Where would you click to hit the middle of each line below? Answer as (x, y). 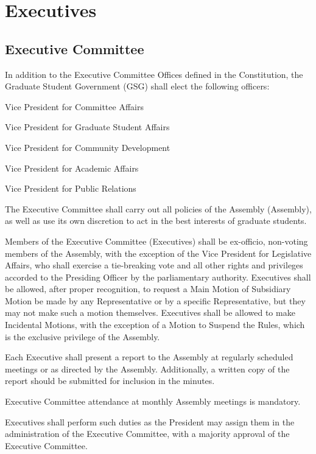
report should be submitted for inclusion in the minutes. (110, 381)
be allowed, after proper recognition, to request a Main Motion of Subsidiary (148, 289)
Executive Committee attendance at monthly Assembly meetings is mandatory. (153, 401)
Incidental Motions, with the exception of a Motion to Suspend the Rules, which (155, 325)
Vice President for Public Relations (71, 188)
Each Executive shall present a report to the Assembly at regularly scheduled (149, 357)
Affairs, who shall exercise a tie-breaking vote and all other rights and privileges (154, 265)
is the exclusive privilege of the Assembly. (83, 336)
